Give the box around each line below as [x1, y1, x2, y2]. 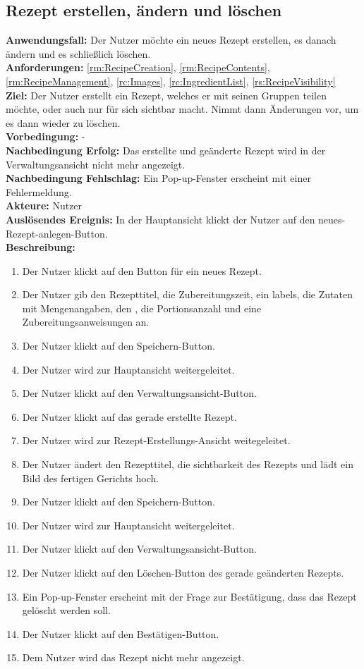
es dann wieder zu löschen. [6, 115, 121, 130]
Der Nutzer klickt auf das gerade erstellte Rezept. [22, 409, 237, 424]
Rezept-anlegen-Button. [6, 226, 108, 240]
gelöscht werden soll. [22, 603, 111, 618]
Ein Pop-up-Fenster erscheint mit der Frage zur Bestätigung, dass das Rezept [22, 589, 357, 603]
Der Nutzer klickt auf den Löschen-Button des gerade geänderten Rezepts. [22, 565, 344, 580]
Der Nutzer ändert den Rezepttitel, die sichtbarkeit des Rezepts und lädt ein [22, 457, 353, 472]
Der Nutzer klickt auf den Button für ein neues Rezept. [22, 263, 262, 278]
